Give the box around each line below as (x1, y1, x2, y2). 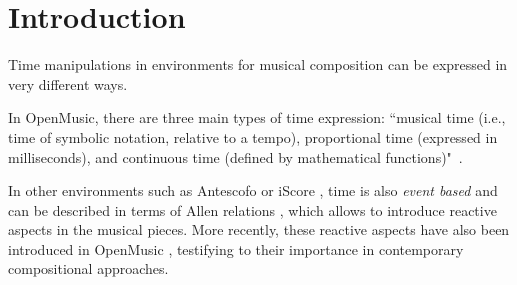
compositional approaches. (8, 258, 169, 279)
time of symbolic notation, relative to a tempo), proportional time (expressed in (8, 126, 498, 147)
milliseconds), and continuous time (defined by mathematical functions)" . (8, 146, 463, 167)
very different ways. (8, 73, 128, 94)
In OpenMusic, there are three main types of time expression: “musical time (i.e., (8, 107, 506, 128)
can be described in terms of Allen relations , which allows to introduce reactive (8, 199, 497, 220)
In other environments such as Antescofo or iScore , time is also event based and (8, 180, 498, 201)
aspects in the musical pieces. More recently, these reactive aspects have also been (8, 219, 510, 240)
